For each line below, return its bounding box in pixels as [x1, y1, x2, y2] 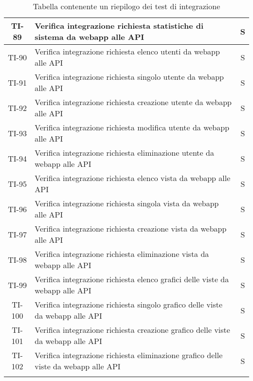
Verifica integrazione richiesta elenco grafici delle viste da [35, 273, 229, 285]
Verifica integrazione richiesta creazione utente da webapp [35, 96, 232, 108]
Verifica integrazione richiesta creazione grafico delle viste [35, 324, 230, 335]
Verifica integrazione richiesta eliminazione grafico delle [35, 349, 223, 361]
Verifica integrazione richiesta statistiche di [35, 20, 204, 31]
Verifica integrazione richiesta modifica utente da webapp [35, 122, 230, 133]
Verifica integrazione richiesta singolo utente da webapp [35, 71, 224, 82]
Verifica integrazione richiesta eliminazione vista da [35, 248, 209, 259]
